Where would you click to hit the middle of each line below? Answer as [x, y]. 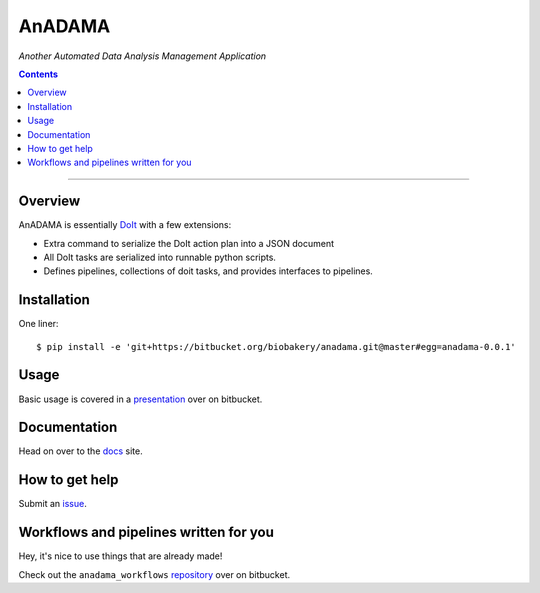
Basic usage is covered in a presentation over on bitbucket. [140, 399]
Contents [38, 74]
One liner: [38, 324]
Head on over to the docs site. [81, 451]
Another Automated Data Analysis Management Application [142, 56]
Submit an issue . [52, 504]
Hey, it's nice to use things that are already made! [120, 556]
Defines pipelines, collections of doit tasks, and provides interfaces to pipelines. [208, 271]
